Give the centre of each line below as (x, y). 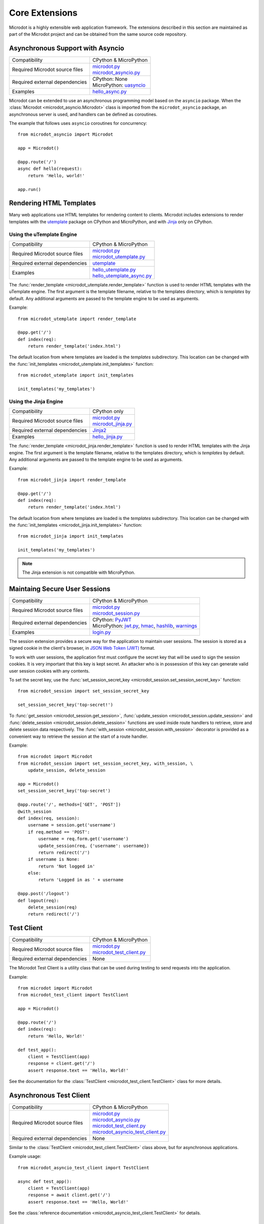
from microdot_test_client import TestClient (73, 995)
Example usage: (25, 1156)
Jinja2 (99, 430)
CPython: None (110, 79)
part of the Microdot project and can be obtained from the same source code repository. (98, 34)
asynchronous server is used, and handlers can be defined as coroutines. (83, 114)
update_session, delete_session (66, 770)
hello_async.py (110, 92)
